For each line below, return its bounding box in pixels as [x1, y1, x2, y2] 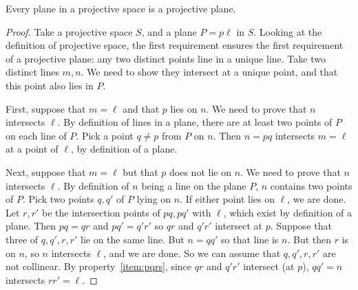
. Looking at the [253, 24, 322, 38]
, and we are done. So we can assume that [103, 245, 281, 260]
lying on [136, 192, 171, 206]
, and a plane [141, 24, 197, 38]
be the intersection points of [41, 205, 160, 219]
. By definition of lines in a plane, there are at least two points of [57, 115, 333, 129]
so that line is [221, 232, 279, 246]
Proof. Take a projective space [6, 24, 133, 38]
